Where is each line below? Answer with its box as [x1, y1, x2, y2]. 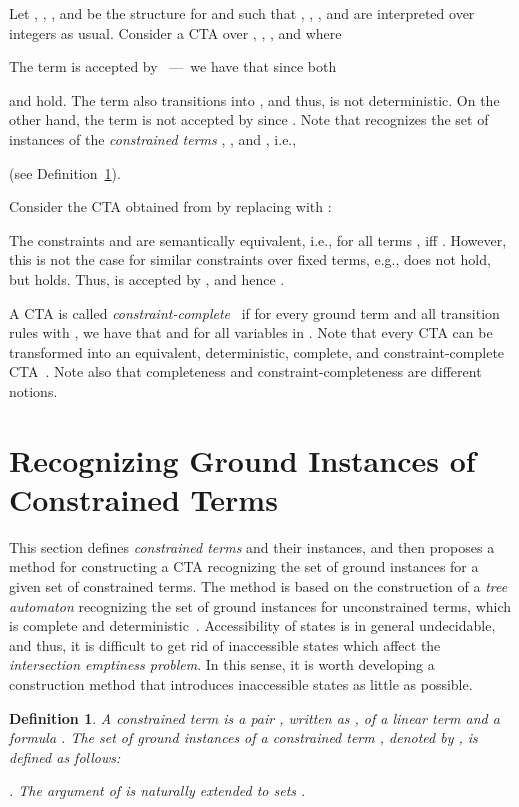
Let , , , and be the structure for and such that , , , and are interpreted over [9, 3, 475, 23]
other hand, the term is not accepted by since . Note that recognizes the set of [9, 109, 489, 130]
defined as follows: [9, 746, 121, 767]
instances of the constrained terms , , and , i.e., [9, 128, 297, 149]
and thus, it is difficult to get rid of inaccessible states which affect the [9, 634, 441, 655]
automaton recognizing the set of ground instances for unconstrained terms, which [9, 595, 512, 616]
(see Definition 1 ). [9, 162, 121, 183]
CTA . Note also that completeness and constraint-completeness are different [9, 361, 482, 382]
